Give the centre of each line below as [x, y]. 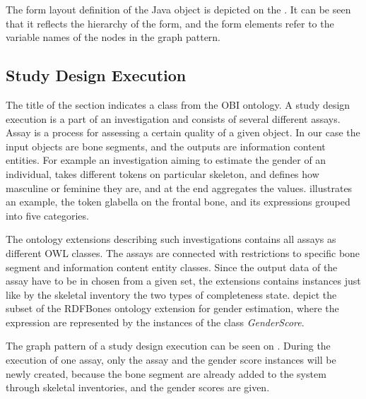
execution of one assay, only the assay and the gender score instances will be [171, 360]
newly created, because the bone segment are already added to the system [166, 373]
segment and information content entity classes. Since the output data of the [172, 267]
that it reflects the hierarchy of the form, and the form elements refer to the [170, 23]
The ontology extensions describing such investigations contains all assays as [171, 239]
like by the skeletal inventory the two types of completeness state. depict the [171, 294]
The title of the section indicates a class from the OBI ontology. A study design [178, 104]
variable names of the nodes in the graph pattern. [113, 37]
